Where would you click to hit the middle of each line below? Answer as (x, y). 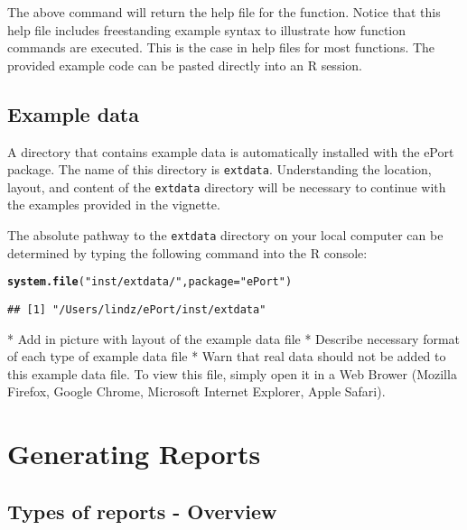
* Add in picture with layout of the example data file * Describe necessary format (234, 338)
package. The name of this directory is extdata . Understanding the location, (219, 169)
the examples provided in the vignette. (114, 205)
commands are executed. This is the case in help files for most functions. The (221, 47)
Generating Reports (134, 454)
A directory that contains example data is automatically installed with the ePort (231, 151)
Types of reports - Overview (142, 511)
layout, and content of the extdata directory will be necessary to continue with (227, 186)
